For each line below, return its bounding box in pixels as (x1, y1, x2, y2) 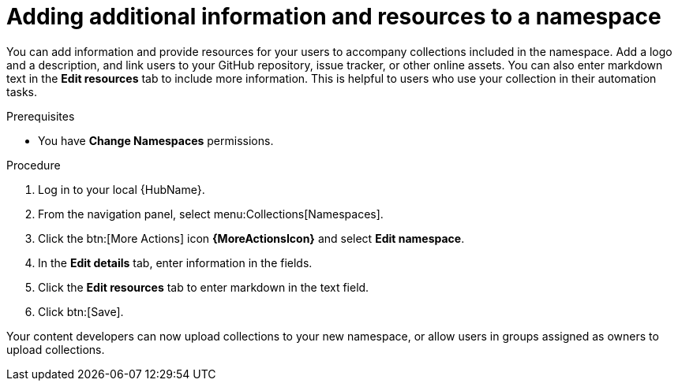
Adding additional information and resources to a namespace (6, 3, 661, 30)
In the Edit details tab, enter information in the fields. (38, 255, 313, 270)
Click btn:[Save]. (38, 304, 124, 318)
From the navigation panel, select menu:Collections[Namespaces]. (38, 207, 384, 221)
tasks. (6, 84, 38, 99)
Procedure (6, 158, 61, 172)
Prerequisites (6, 109, 75, 123)
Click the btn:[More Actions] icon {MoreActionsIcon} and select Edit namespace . (38, 231, 465, 245)
